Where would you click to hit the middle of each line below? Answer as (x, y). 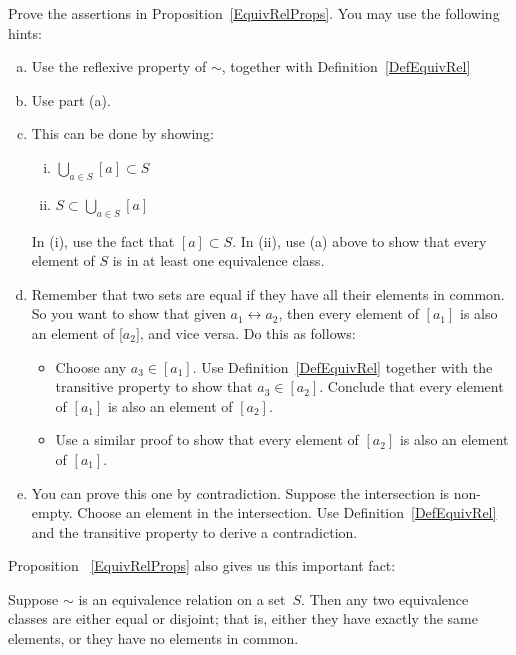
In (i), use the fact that (103, 240)
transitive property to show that (154, 386)
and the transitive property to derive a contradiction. (194, 531)
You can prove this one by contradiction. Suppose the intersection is (240, 492)
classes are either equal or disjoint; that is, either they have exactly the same (243, 618)
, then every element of (348, 313)
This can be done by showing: (122, 133)
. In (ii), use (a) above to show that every (359, 240)
